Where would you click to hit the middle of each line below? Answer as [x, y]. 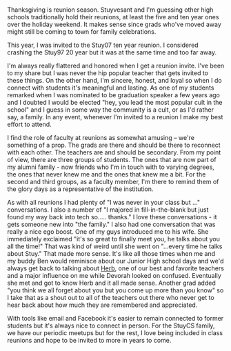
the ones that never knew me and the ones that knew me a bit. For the [107, 174]
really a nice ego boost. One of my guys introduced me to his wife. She [108, 232]
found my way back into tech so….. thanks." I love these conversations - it [112, 217]
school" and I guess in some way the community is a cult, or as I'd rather [110, 110]
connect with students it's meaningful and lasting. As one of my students [111, 88]
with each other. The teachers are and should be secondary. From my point [114, 152]
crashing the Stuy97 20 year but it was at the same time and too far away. [112, 52]
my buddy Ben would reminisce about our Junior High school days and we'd [115, 261]
